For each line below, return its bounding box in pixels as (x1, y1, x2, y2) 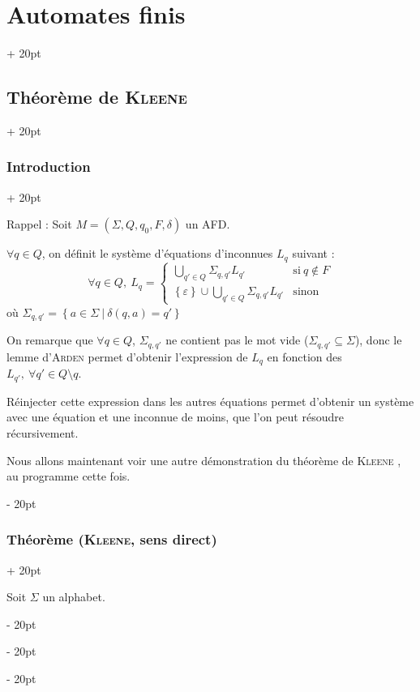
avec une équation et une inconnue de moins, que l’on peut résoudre (6, 408, 344, 425)
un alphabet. (42, 588, 105, 605)
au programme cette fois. (6, 468, 131, 485)
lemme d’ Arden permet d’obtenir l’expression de (6, 348, 248, 365)
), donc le (354, 331, 402, 348)
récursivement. (6, 424, 79, 441)
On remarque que (6, 331, 93, 348)
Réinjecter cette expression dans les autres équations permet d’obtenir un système (6, 392, 414, 409)
